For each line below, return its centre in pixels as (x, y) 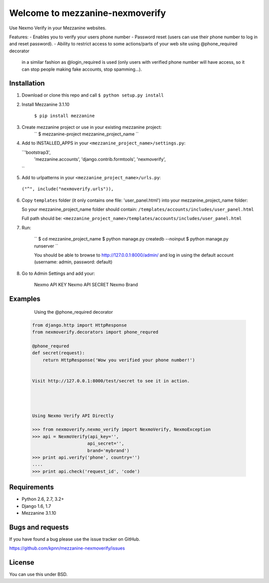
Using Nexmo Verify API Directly (73, 415)
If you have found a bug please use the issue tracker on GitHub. (75, 539)
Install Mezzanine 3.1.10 (46, 104)
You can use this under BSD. (38, 575)
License (22, 563)
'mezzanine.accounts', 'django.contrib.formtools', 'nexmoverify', (100, 159)
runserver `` (46, 246)
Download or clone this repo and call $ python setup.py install (93, 95)
